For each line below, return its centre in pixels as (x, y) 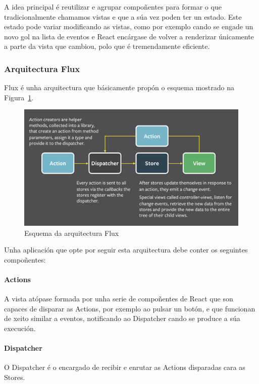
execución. (20, 328)
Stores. (15, 377)
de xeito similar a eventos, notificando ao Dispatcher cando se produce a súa (122, 318)
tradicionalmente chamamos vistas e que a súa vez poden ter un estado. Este (123, 16)
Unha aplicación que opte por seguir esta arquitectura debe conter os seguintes (126, 250)
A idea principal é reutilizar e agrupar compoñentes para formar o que (113, 7)
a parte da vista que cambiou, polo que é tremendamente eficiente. (107, 46)
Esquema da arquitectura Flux (72, 233)
